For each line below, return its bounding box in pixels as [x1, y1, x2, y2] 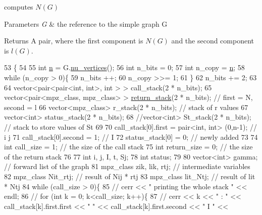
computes [4, 2, 33, 12]
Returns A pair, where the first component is [4, 35, 143, 46]
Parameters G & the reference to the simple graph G [4, 18, 168, 29]
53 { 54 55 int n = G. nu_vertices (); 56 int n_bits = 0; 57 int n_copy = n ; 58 [4, 62, 245, 73]
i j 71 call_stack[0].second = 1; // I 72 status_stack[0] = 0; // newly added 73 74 [4, 131, 258, 142]
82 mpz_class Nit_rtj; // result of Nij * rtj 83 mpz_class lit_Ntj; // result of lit [4, 171, 255, 181]
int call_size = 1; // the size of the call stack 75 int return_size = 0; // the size [4, 141, 253, 152]
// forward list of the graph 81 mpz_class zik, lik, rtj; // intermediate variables [4, 161, 250, 172]
